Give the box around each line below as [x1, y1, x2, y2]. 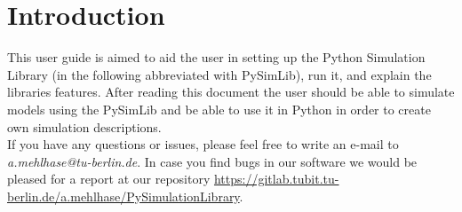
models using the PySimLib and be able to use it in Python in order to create [7, 99, 431, 118]
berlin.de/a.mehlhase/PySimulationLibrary [7, 186, 240, 205]
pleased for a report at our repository [7, 169, 211, 188]
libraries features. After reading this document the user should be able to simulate [7, 82, 455, 101]
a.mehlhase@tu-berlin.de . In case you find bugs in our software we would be [7, 152, 418, 170]
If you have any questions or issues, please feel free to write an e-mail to [7, 135, 399, 153]
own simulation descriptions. [7, 117, 162, 136]
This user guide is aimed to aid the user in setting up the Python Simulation [7, 48, 426, 67]
